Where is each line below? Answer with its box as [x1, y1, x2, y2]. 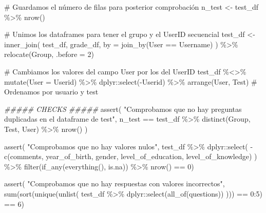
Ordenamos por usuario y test [4, 86, 99, 97]
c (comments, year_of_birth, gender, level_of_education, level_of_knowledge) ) [4, 151, 257, 162]
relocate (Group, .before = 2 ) [4, 49, 94, 60]
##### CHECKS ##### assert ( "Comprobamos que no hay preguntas [4, 103, 242, 114]
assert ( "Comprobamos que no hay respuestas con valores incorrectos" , [4, 178, 225, 189]
